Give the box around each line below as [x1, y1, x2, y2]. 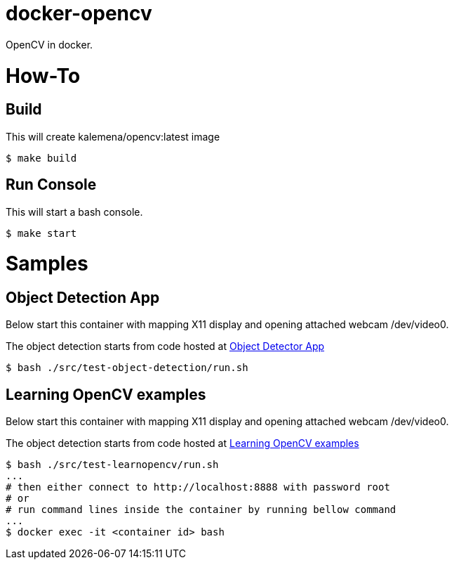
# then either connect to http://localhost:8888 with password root [6, 481, 390, 493]
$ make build [6, 152, 77, 164]
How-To [6, 63, 81, 88]
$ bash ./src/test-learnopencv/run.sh [6, 459, 219, 471]
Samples [6, 252, 88, 276]
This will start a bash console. [6, 205, 143, 218]
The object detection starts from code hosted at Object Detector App [6, 340, 325, 353]
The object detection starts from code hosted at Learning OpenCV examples [6, 437, 359, 450]
